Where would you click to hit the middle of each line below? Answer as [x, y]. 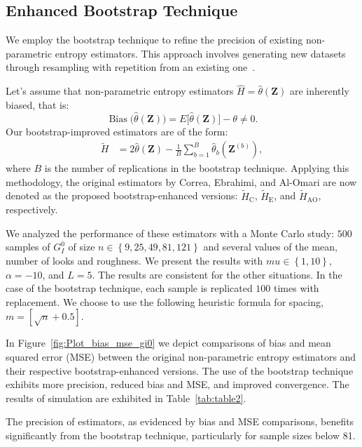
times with [297, 288]
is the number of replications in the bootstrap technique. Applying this [197, 168]
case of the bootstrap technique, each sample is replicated [129, 288]
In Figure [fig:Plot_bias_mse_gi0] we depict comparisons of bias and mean [168, 343]
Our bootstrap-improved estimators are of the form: [117, 131]
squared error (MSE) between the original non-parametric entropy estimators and [181, 356]
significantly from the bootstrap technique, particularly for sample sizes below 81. [181, 435]
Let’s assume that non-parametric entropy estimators [120, 91]
